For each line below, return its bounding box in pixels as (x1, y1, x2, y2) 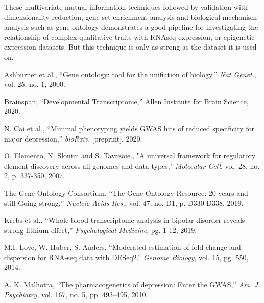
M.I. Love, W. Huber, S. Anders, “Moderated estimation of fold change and (4, 242, 241, 252)
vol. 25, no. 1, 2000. (4, 79, 65, 89)
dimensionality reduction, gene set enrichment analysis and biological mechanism (4, 11, 257, 22)
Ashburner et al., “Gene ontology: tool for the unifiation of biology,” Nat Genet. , (4, 68, 256, 79)
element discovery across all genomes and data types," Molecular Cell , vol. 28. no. (4, 160, 260, 171)
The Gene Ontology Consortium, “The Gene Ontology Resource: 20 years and (4, 187, 248, 198)
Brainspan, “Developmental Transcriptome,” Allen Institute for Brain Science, (4, 96, 249, 106)
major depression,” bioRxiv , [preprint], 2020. (4, 133, 142, 144)
